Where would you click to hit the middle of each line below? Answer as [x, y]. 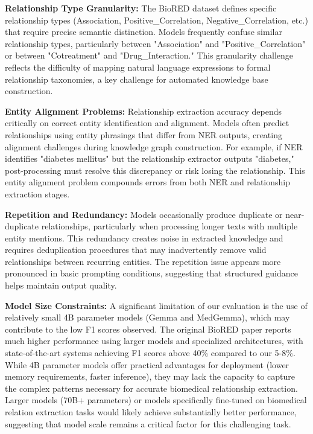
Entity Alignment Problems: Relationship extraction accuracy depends [144, 111]
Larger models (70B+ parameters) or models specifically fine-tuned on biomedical [156, 400]
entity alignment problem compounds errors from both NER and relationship [148, 182]
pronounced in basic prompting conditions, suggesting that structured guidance [151, 273]
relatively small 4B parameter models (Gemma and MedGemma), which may [147, 317]
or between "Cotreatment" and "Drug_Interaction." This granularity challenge [149, 55]
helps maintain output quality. [61, 285]
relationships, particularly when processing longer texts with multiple [169, 226]
